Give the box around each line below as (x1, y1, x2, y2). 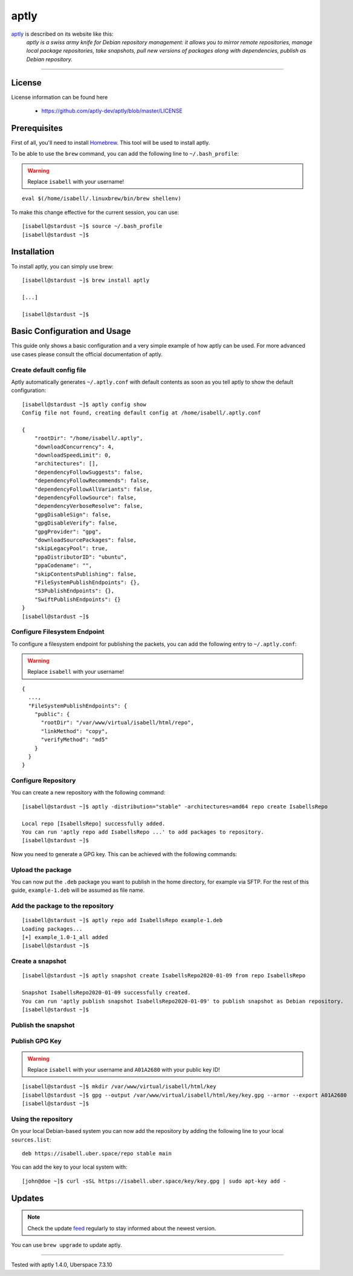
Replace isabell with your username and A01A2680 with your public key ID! (27, 1066, 221, 1073)
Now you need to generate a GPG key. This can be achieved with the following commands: (11, 850, 238, 857)
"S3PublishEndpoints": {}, (34, 588, 115, 594)
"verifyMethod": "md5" (40, 736, 108, 743)
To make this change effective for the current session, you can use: (11, 208, 180, 216)
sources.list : (11, 1136, 51, 1143)
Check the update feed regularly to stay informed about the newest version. (27, 1224, 216, 1232)
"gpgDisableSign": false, (34, 511, 112, 518)
